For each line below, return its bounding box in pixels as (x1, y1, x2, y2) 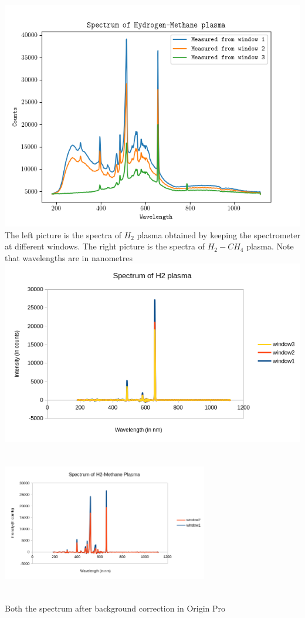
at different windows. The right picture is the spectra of (5, 240, 205, 252)
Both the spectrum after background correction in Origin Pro (5, 602, 226, 614)
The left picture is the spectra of (5, 228, 121, 241)
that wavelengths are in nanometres (5, 251, 133, 264)
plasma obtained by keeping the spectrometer (137, 228, 300, 241)
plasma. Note (246, 240, 294, 252)
